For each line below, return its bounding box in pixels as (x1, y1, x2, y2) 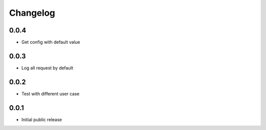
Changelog (9, 7, 55, 18)
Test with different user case (21, 91, 80, 97)
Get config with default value (21, 39, 80, 45)
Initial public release (21, 116, 63, 123)
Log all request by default (21, 65, 73, 71)
